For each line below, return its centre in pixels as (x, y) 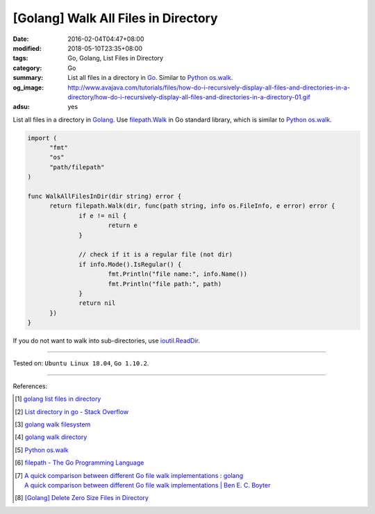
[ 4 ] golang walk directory (51, 437)
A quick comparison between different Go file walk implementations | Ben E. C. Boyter (148, 485)
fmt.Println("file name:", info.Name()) (178, 274)
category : (27, 68)
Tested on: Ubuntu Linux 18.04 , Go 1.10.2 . (81, 363)
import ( (42, 138)
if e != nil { (103, 216)
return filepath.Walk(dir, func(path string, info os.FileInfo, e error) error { (192, 206)
